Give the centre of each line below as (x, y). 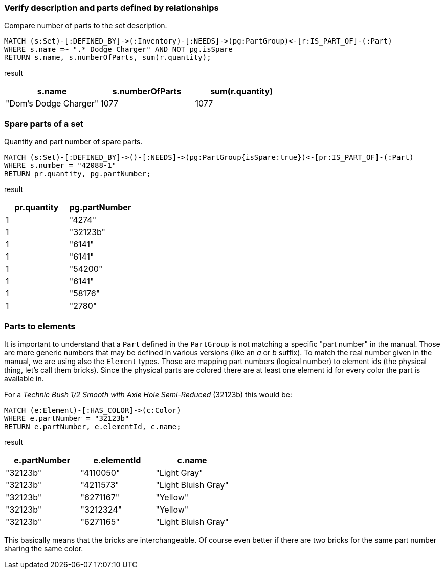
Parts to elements (40, 326)
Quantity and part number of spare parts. (73, 142)
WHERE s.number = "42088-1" (60, 166)
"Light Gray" (179, 472)
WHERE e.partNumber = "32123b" (67, 418)
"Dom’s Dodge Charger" (52, 104)
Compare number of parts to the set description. (86, 26)
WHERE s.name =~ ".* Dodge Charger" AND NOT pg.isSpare (118, 49)
